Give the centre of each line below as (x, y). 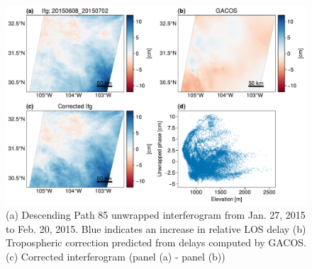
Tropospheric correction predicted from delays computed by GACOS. (156, 242)
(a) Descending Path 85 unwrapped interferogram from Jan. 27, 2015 (156, 215)
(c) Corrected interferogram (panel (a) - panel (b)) (116, 256)
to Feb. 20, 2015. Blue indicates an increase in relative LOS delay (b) (156, 228)
